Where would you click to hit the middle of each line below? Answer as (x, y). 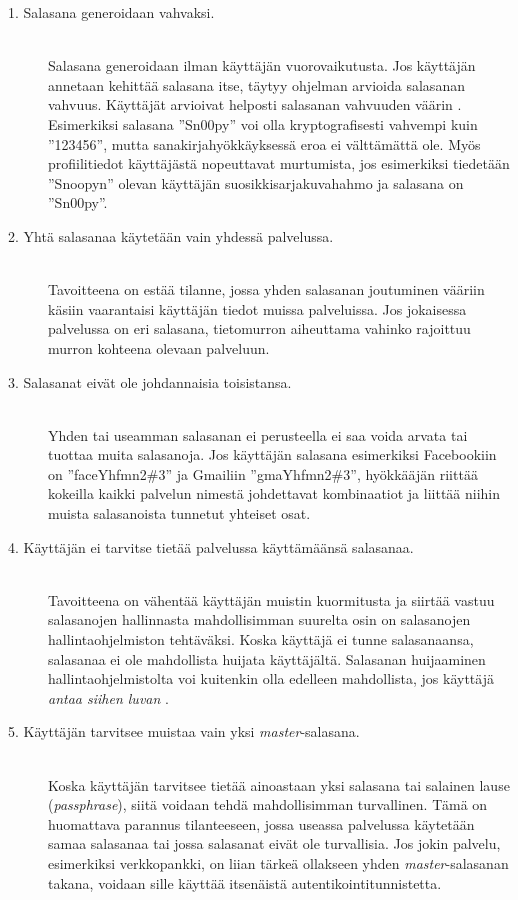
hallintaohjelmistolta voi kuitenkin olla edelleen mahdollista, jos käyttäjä (271, 678)
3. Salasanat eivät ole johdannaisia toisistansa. (150, 381)
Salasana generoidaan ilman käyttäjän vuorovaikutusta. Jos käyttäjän (262, 65)
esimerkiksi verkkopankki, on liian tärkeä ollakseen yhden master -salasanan (278, 862)
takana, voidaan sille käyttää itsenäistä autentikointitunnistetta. (245, 882)
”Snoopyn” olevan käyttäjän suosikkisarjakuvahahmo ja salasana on (256, 182)
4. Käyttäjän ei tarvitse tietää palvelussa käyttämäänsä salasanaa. (211, 546)
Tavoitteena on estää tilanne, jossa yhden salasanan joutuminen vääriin (266, 289)
